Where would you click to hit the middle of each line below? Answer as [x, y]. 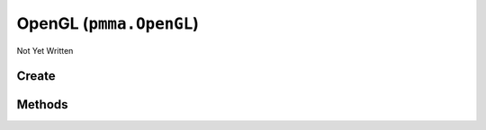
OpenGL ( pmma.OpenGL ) [108, 23]
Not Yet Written [45, 50]
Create [36, 76]
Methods [42, 104]
